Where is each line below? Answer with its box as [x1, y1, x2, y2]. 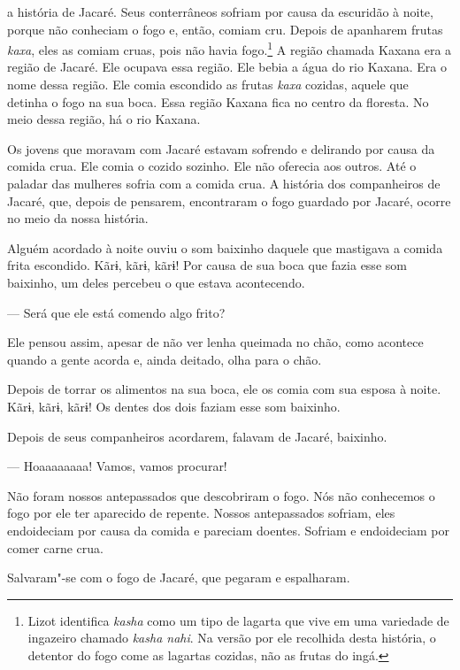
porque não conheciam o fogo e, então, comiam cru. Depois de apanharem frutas [7, 19, 443, 38]
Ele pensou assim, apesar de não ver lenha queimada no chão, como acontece [7, 333, 424, 351]
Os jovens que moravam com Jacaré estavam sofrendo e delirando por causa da [7, 139, 435, 158]
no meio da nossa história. [7, 209, 149, 227]
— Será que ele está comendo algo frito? [7, 303, 226, 321]
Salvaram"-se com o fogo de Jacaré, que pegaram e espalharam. [7, 568, 350, 587]
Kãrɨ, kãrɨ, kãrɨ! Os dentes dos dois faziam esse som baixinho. [7, 397, 341, 415]
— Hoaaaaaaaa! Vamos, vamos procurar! [7, 457, 227, 475]
